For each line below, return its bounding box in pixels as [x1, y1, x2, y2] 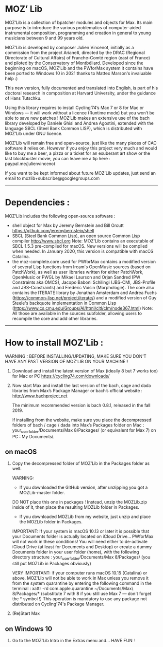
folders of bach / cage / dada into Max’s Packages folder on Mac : [12, 422, 144, 428]
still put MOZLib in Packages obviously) [12, 561, 91, 567]
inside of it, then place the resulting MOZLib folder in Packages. [12, 504, 140, 510]
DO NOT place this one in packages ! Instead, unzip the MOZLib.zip [12, 499, 147, 505]
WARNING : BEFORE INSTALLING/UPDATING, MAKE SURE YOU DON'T [5, 353, 147, 359]
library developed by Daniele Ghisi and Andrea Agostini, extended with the [5, 120, 154, 126]
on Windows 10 [5, 625, 52, 633]
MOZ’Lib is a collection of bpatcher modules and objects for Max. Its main [5, 19, 153, 25]
